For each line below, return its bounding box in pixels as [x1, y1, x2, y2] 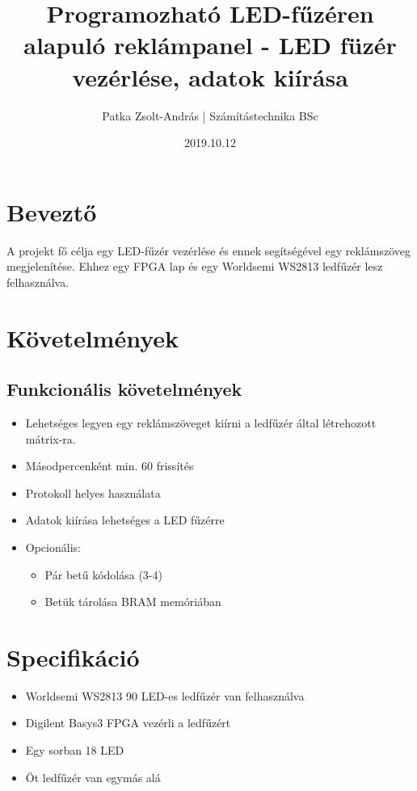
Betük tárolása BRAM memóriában [44, 593, 221, 610]
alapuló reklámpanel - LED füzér [23, 28, 397, 61]
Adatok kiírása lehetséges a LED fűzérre [25, 511, 225, 528]
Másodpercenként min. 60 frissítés [25, 457, 194, 474]
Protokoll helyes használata [25, 484, 161, 501]
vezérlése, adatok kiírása [72, 60, 348, 93]
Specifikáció [6, 640, 140, 673]
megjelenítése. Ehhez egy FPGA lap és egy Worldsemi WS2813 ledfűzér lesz [6, 258, 383, 275]
